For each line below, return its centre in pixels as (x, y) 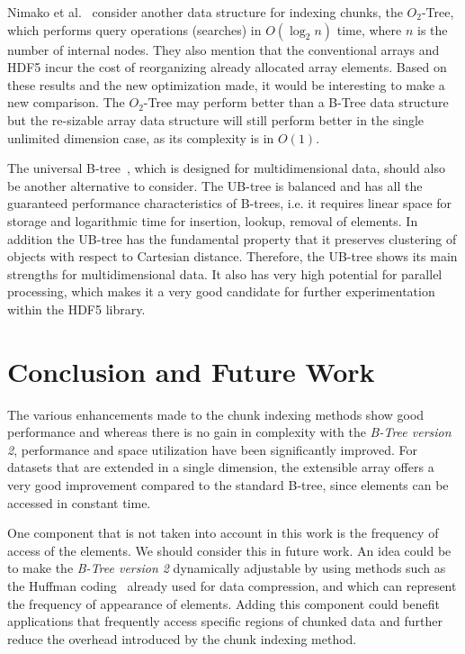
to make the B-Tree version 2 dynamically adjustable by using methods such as (227, 568)
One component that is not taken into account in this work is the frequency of (223, 533)
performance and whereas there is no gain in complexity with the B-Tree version (229, 432)
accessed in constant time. (79, 502)
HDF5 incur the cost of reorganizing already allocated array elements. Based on (227, 67)
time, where (369, 29)
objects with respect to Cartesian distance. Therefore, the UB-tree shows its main (232, 256)
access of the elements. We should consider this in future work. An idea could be (229, 550)
